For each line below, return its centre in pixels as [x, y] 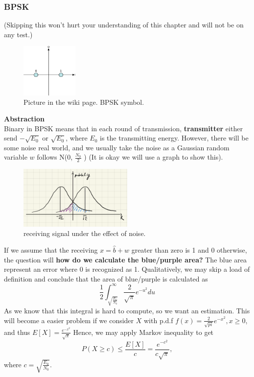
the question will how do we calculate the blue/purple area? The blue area [126, 259]
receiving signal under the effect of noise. [85, 233]
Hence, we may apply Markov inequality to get [143, 332]
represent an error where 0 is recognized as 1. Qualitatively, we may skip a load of [127, 269]
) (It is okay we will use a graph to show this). [153, 157]
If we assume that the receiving [51, 250]
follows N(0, [55, 157]
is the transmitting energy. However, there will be [174, 138]
